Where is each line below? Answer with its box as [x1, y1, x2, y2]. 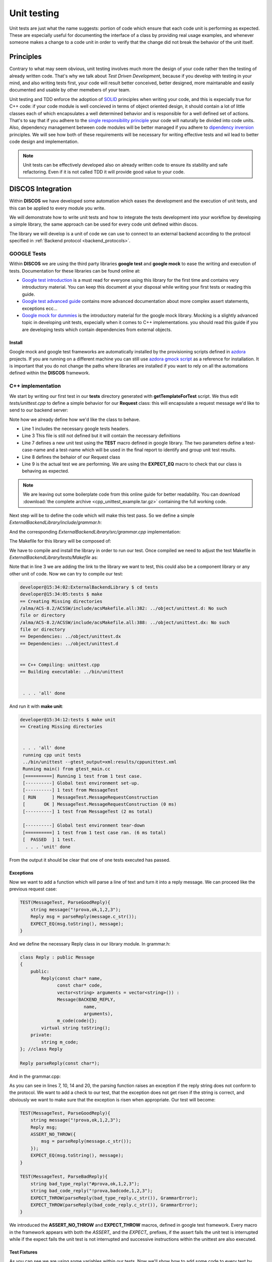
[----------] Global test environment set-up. [23, 780, 140, 786]
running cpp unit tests [23, 752, 82, 758]
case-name [22, 447, 46, 453]
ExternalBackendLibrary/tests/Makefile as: [9, 554, 98, 560]
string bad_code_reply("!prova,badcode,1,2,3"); [30, 1188, 153, 1194]
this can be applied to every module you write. [9, 205, 106, 211]
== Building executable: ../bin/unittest [20, 669, 124, 675]
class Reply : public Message [20, 954, 95, 960]
